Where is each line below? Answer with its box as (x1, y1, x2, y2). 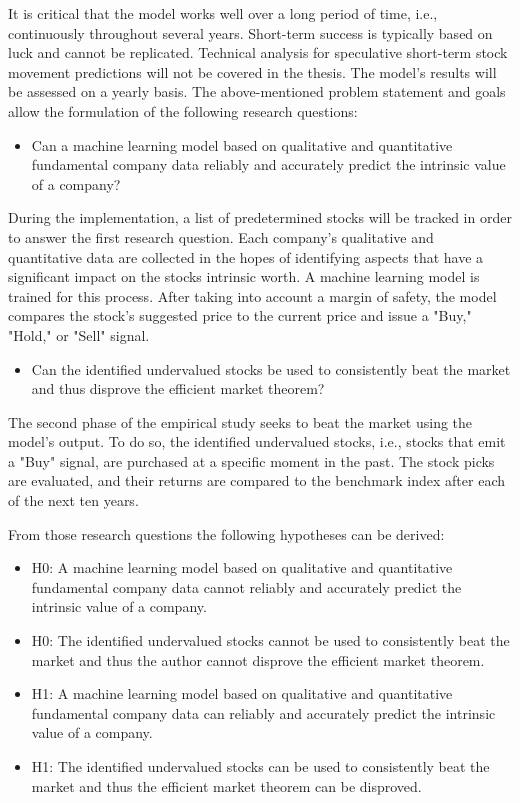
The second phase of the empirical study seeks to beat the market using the (8, 411, 473, 432)
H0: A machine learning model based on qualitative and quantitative (31, 557, 453, 578)
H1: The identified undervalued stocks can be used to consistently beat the (31, 756, 490, 776)
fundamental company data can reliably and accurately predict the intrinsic (31, 702, 496, 723)
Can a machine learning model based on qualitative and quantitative (31, 134, 453, 155)
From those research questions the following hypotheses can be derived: (8, 523, 445, 544)
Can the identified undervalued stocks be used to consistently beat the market (31, 358, 511, 379)
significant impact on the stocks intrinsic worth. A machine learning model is (8, 266, 480, 287)
